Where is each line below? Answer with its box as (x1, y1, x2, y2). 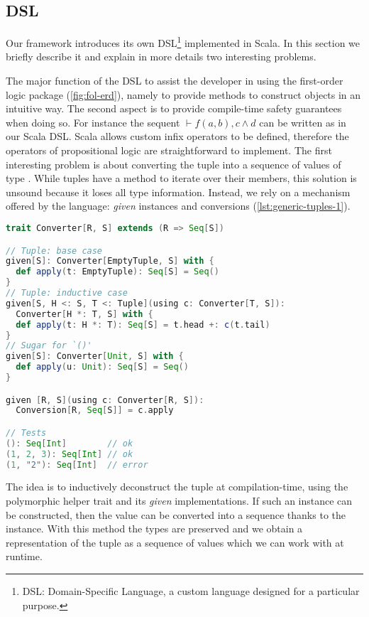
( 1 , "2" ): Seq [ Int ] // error (6, 459, 148, 470)
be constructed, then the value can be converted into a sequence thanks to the (6, 507, 346, 522)
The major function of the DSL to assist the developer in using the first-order (6, 73, 343, 88)
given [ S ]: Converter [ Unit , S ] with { (6, 351, 184, 362)
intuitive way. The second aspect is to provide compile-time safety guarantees (6, 101, 342, 116)
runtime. (6, 549, 43, 564)
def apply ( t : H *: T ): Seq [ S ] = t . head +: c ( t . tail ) (16, 319, 270, 330)
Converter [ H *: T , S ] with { (16, 308, 153, 319)
